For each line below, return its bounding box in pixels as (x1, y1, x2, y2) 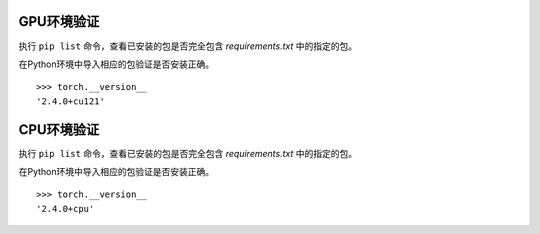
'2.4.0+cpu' (36, 203, 95, 214)
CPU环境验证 (18, 121, 100, 138)
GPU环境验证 (18, 13, 100, 30)
